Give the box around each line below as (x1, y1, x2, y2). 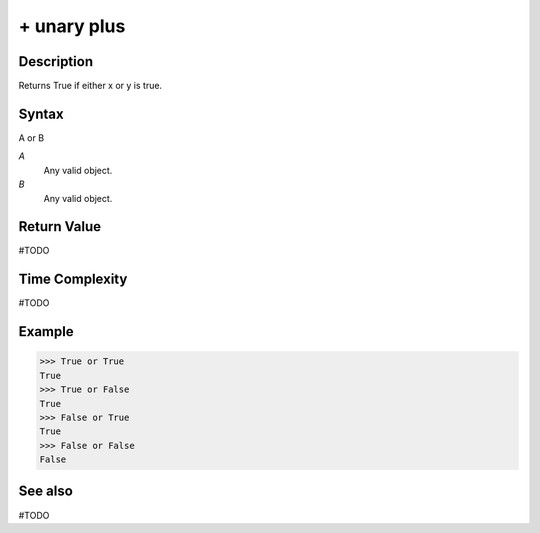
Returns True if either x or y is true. (18, 80, 163, 92)
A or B (18, 131, 45, 144)
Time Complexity (18, 271, 128, 288)
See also (18, 483, 74, 500)
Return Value (18, 218, 102, 235)
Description (18, 53, 94, 70)
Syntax (18, 105, 64, 122)
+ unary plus (18, 15, 126, 37)
